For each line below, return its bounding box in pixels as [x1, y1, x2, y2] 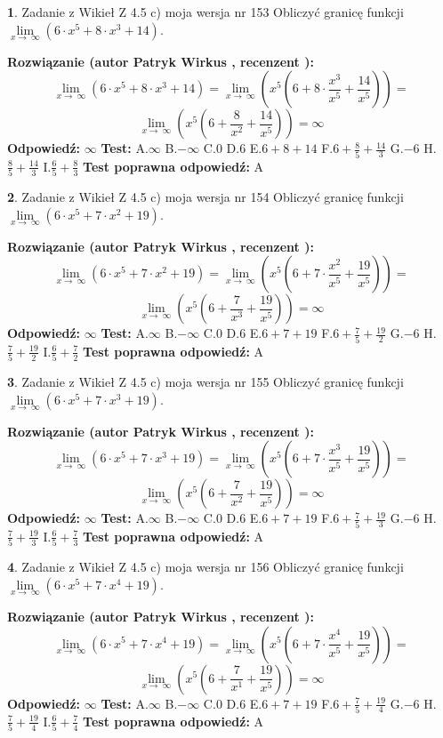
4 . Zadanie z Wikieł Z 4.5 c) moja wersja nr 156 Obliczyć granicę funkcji [7, 558, 404, 576]
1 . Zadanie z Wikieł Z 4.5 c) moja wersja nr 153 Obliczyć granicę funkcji [7, 3, 404, 20]
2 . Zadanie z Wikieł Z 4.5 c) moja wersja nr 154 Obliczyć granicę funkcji [7, 188, 404, 206]
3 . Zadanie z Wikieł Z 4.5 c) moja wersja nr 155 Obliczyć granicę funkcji [7, 373, 404, 391]
